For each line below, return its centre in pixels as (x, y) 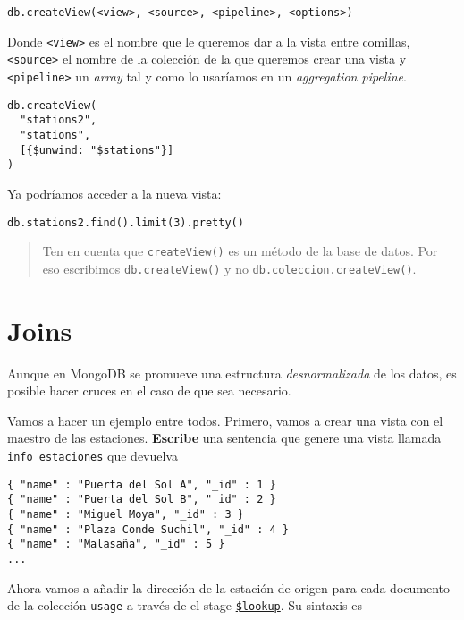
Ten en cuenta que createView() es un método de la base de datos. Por (240, 251)
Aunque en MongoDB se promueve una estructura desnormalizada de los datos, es (232, 373)
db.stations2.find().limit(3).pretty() (126, 222)
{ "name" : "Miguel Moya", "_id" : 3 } (126, 514)
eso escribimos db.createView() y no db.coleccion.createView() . (229, 268)
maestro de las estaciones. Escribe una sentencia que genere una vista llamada (224, 438)
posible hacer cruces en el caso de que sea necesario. (149, 391)
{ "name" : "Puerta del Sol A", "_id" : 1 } (142, 484)
